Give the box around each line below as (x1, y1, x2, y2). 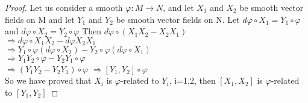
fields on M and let (5, 13, 75, 25)
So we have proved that (5, 74, 92, 87)
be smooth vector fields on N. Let (116, 13, 240, 25)
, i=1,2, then (169, 74, 216, 87)
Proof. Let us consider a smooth (5, 1, 123, 13)
